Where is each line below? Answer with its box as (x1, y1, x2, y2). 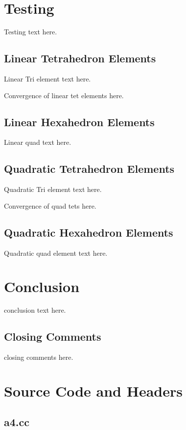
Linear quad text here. (4, 137, 71, 147)
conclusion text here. (4, 305, 66, 315)
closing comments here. (4, 352, 73, 362)
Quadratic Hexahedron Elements (4, 224, 173, 240)
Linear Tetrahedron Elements (4, 51, 156, 66)
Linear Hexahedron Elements (4, 114, 155, 129)
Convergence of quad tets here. (4, 200, 96, 211)
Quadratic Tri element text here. (4, 184, 102, 194)
